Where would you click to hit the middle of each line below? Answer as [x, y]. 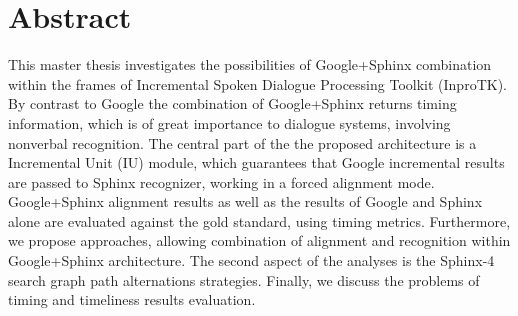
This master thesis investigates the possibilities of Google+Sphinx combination [250, 64]
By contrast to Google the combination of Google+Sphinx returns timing [232, 103]
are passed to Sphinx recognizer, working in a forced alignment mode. [221, 181]
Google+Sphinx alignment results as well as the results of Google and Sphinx [245, 201]
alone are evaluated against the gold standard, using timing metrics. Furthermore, [259, 220]
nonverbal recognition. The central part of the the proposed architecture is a [242, 142]
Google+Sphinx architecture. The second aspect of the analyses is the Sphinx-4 [251, 260]
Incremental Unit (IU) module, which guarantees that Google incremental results [256, 162]
